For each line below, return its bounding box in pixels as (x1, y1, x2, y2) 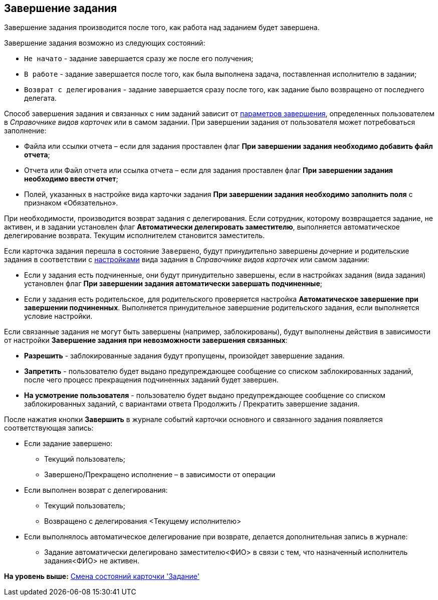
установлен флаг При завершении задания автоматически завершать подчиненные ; (24, 279, 322, 288)
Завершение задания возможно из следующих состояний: (4, 39, 205, 48)
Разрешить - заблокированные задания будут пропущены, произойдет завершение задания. (24, 351, 345, 360)
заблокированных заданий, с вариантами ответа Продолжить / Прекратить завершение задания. (24, 399, 360, 409)
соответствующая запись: (4, 424, 94, 433)
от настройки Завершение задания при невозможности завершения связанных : (4, 336, 288, 345)
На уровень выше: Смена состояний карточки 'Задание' (4, 572, 199, 581)
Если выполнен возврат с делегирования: (24, 486, 168, 495)
